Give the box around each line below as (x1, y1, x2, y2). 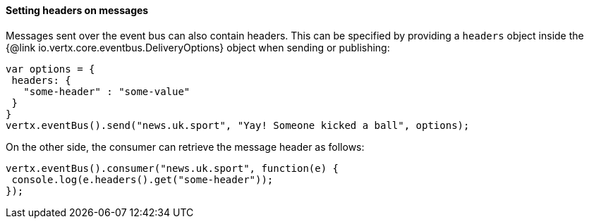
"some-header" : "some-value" (23, 85, 190, 97)
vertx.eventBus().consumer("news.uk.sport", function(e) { (6, 162, 339, 174)
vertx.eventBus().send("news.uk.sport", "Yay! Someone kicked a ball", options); (6, 119, 470, 131)
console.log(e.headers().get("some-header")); (11, 173, 274, 185)
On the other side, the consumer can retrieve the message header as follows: (6, 140, 365, 153)
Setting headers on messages (6, 4, 149, 16)
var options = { (6, 63, 95, 75)
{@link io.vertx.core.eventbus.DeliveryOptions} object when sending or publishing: (6, 41, 390, 54)
